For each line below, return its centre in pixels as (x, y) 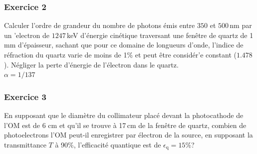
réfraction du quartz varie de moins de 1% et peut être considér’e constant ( (120, 54)
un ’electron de (27, 35)
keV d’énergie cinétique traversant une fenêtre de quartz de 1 (160, 35)
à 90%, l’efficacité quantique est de (108, 144)
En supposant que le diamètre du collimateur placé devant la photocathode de (124, 115)
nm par (241, 25)
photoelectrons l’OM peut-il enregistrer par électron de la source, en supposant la (128, 135)
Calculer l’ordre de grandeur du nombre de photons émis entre (100, 25)
